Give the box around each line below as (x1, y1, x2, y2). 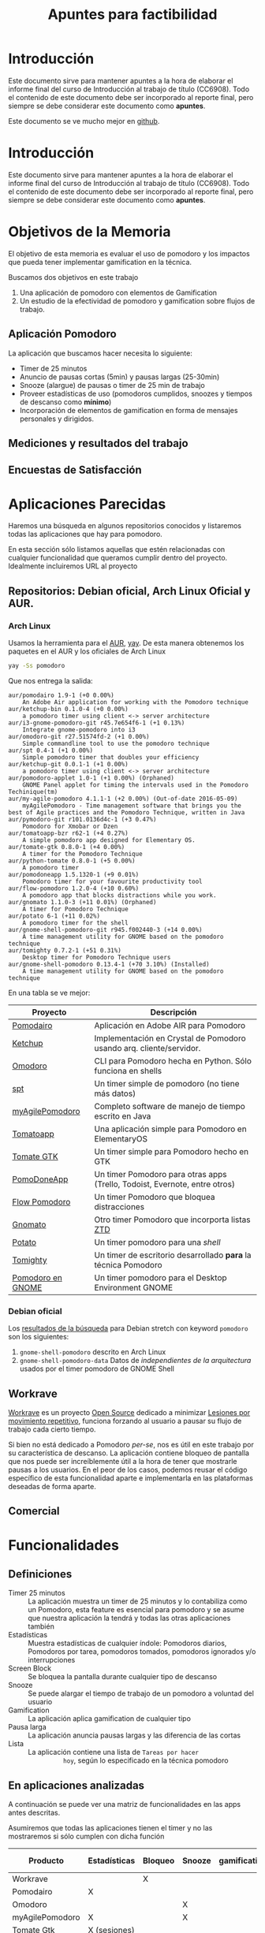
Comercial (8, 1504, 61, 1518)
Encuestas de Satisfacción (8, 464, 142, 477)
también (28, 1622, 55, 1631)
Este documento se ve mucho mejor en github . (8, 116, 160, 125)
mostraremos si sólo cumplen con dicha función (8, 1831, 165, 1842)
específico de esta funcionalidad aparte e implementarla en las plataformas (8, 1473, 254, 1483)
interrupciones (28, 1656, 76, 1665)
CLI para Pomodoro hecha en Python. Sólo (94, 1055, 252, 1066)
